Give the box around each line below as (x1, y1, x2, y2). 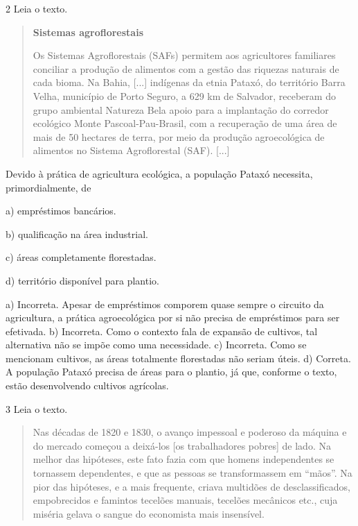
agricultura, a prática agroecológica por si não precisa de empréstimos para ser (6, 310, 340, 325)
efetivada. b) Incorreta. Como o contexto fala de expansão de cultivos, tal (6, 323, 318, 338)
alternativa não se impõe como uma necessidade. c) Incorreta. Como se (6, 337, 307, 352)
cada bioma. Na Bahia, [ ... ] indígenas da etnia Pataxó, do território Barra (33, 75, 346, 90)
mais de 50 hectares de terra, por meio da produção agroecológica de (33, 129, 325, 144)
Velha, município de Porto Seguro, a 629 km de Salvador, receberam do (33, 88, 336, 103)
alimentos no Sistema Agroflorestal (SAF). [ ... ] (33, 143, 230, 158)
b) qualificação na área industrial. (6, 226, 148, 241)
